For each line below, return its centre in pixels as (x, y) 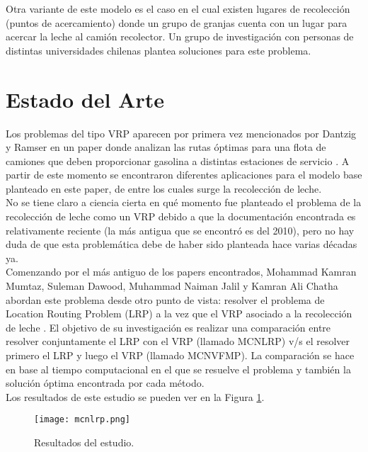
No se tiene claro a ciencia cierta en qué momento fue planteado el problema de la (184, 202)
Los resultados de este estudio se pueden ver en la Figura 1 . (135, 396)
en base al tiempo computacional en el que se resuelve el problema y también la (178, 369)
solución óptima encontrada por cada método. (105, 383)
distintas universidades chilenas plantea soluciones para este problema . (159, 50)
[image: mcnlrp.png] (82, 420)
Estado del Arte (85, 99)
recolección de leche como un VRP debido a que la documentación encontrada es (181, 216)
